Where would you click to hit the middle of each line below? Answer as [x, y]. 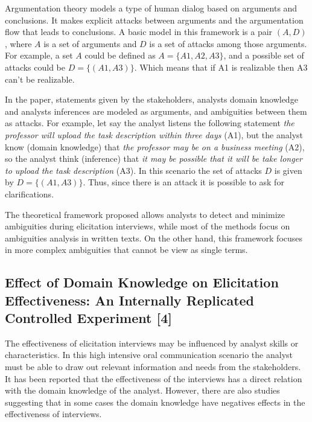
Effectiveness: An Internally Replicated [130, 300]
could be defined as [120, 55]
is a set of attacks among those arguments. [228, 43]
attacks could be [35, 67]
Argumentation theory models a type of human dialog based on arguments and [151, 8]
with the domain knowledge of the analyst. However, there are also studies [142, 390]
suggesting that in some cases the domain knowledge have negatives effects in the [155, 402]
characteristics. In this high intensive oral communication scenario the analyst [149, 355]
